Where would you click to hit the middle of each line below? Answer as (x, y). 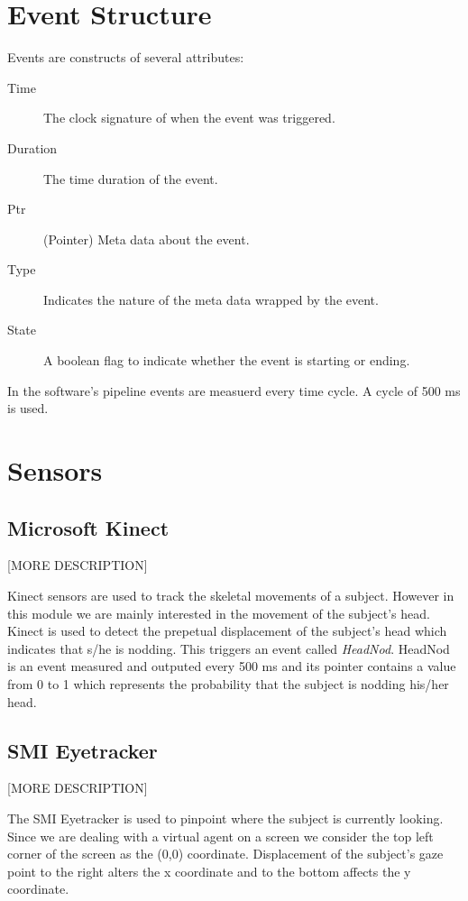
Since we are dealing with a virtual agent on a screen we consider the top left (220, 836)
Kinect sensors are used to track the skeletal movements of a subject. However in (231, 596)
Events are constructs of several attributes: (126, 57)
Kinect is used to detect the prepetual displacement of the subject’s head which (227, 631)
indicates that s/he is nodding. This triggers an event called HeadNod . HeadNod (229, 648)
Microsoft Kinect (88, 527)
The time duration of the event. (131, 178)
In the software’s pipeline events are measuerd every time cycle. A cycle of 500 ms (234, 390)
